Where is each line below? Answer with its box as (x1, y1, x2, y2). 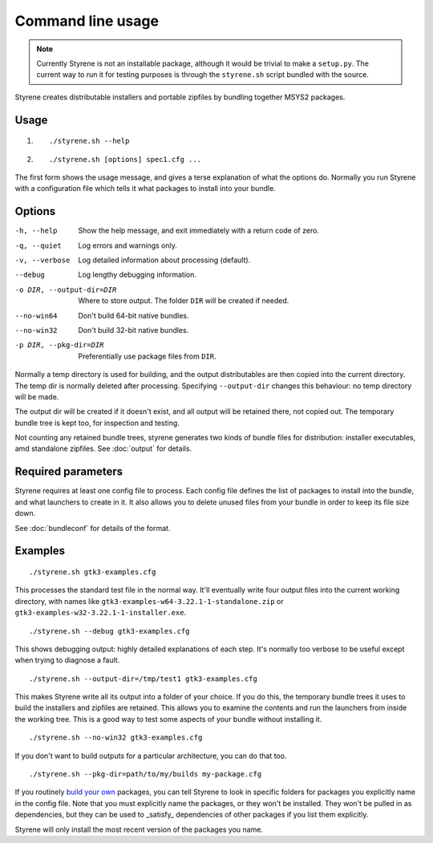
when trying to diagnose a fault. (14, 655, 120, 665)
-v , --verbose (14, 255, 71, 265)
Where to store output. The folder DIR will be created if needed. (78, 296, 289, 306)
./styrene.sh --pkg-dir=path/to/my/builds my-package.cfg (29, 770, 262, 779)
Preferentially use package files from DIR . (78, 351, 216, 361)
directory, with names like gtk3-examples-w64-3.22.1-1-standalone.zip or (14, 596, 284, 606)
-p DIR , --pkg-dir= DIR (14, 341, 104, 350)
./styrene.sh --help (49, 136, 130, 146)
